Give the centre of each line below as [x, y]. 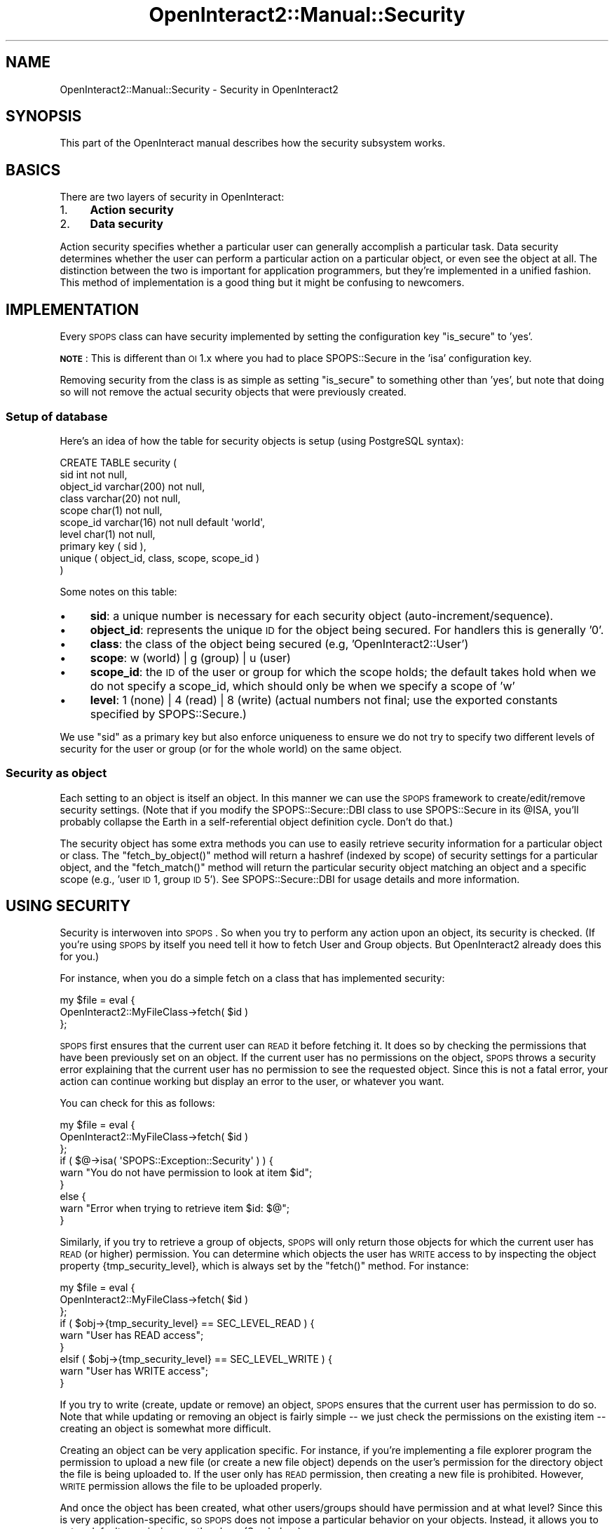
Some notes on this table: [118, 591]
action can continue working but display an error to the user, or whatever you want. [252, 1082]
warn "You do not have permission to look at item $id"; [186, 1173]
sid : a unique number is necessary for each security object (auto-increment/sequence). [322, 615]
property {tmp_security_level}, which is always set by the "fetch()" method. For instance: [264, 1266]
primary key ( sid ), [103, 546]
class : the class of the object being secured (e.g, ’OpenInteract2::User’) [279, 644]
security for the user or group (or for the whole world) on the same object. [231, 748]
